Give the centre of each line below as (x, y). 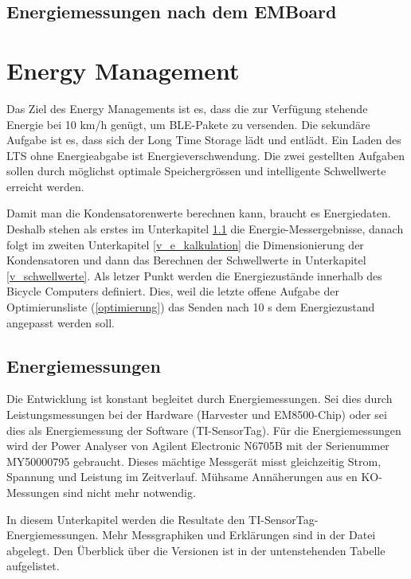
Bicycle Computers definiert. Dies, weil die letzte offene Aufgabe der (173, 291)
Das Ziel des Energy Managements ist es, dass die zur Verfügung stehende (187, 108)
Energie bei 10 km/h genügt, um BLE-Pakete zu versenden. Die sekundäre (188, 124)
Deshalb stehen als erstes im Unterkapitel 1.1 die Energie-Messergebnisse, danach (205, 229)
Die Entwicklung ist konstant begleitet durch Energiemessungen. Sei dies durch (200, 399)
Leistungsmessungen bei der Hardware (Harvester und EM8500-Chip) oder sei (197, 415)
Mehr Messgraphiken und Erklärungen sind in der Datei (239, 535)
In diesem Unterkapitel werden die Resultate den (126, 519)
